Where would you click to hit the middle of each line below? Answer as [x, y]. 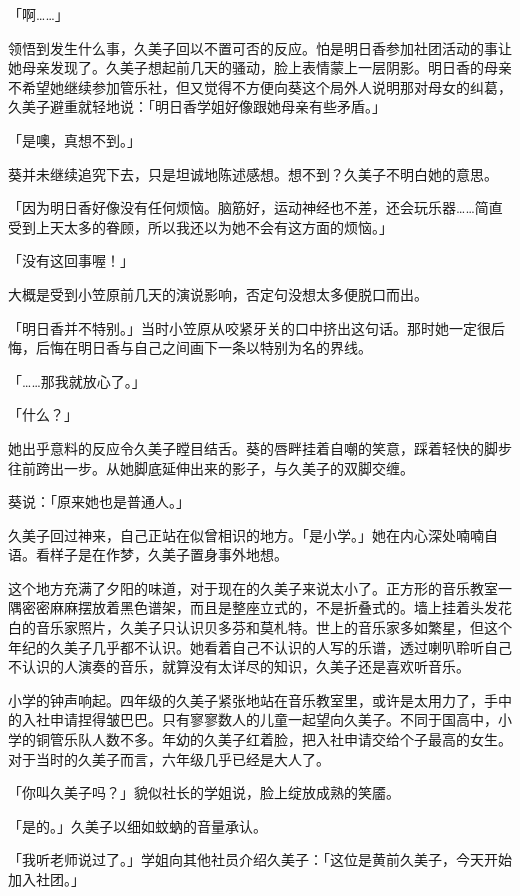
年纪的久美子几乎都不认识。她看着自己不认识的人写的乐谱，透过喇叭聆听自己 [260, 646]
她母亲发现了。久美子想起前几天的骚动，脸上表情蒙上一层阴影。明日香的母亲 [260, 67]
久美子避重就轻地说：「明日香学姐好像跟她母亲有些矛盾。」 [197, 106]
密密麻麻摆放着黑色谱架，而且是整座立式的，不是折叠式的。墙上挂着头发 [259, 607]
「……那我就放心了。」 [77, 380]
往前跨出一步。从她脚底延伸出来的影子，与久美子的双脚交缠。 [211, 467]
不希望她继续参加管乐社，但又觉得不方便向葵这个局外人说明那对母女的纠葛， [260, 86]
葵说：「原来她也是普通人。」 [99, 501]
